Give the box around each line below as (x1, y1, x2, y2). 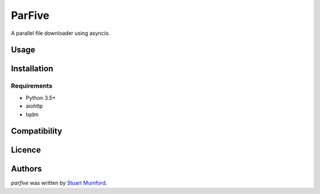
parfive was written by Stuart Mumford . (11, 179, 108, 186)
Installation (11, 64, 53, 74)
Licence (11, 145, 41, 155)
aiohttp (25, 102, 43, 109)
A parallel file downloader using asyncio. (11, 30, 110, 37)
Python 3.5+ (25, 94, 56, 101)
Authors (11, 164, 42, 174)
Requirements (11, 82, 53, 90)
